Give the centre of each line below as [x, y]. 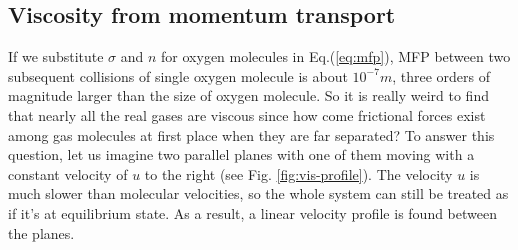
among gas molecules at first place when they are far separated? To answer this [251, 134]
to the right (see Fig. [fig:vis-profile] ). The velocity [298, 173]
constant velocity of [68, 173]
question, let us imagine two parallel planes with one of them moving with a [241, 154]
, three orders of [441, 75]
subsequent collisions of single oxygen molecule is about [178, 75]
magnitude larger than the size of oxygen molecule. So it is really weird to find [248, 95]
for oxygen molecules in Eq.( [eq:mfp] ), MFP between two [336, 56]
